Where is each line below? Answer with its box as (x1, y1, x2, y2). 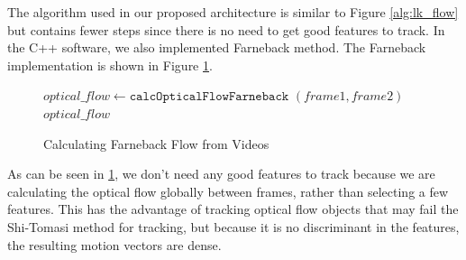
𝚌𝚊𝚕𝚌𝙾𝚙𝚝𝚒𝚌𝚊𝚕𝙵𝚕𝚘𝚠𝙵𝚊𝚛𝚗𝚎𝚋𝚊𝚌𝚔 (129, 90, 289, 104)
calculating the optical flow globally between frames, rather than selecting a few (7, 181, 449, 200)
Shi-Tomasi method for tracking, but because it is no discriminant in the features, (7, 217, 460, 236)
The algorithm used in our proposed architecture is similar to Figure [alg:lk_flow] (7, 3, 459, 21)
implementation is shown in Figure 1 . (7, 55, 213, 74)
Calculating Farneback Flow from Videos (43, 134, 270, 153)
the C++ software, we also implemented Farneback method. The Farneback (7, 38, 426, 57)
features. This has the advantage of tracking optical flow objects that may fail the (7, 200, 459, 218)
